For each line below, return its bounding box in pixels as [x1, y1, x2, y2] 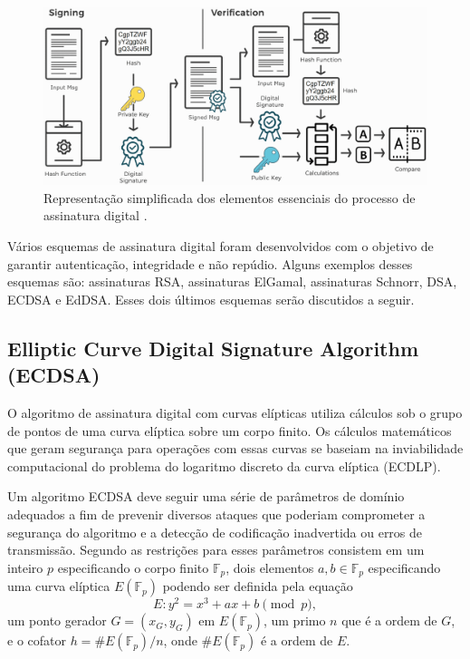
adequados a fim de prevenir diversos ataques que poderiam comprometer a [7, 504, 426, 523]
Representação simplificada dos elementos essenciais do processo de [43, 188, 416, 207]
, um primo [263, 611, 326, 630]
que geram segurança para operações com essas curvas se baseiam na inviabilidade [7, 439, 464, 458]
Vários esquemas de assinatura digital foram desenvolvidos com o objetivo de [7, 237, 434, 256]
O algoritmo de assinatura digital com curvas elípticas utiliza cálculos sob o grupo [7, 403, 463, 422]
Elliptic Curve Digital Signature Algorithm [7, 334, 419, 362]
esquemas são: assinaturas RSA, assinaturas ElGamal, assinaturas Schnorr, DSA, [7, 272, 457, 291]
